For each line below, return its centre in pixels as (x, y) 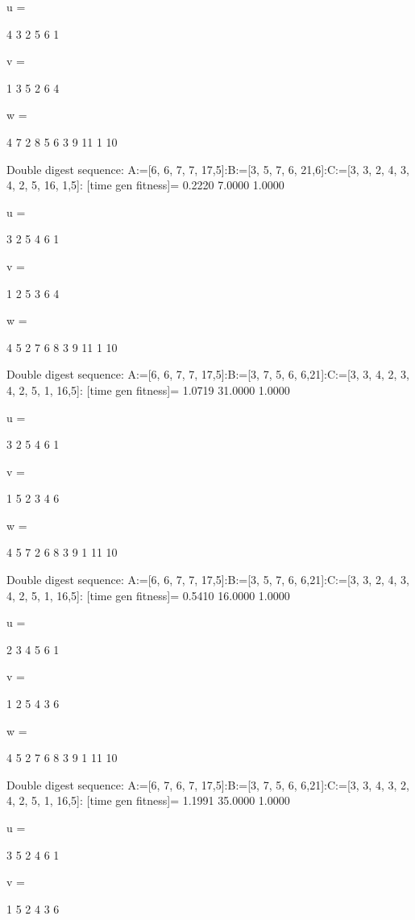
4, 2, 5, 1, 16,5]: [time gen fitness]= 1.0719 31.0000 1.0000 (148, 390)
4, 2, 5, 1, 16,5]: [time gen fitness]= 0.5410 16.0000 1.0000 (148, 595)
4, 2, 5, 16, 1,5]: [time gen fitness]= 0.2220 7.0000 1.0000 (145, 185)
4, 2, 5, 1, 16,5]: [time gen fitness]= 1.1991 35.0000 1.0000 (148, 800)
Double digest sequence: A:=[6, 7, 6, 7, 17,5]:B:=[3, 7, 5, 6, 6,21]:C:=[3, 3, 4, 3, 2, (208, 784)
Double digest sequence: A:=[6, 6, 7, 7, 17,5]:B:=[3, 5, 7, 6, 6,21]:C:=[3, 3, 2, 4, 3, (208, 580)
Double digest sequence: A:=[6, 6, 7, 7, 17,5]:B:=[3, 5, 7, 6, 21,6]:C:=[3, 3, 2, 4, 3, (208, 169)
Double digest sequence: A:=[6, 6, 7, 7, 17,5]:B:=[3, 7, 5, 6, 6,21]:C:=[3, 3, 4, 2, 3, (208, 374)
